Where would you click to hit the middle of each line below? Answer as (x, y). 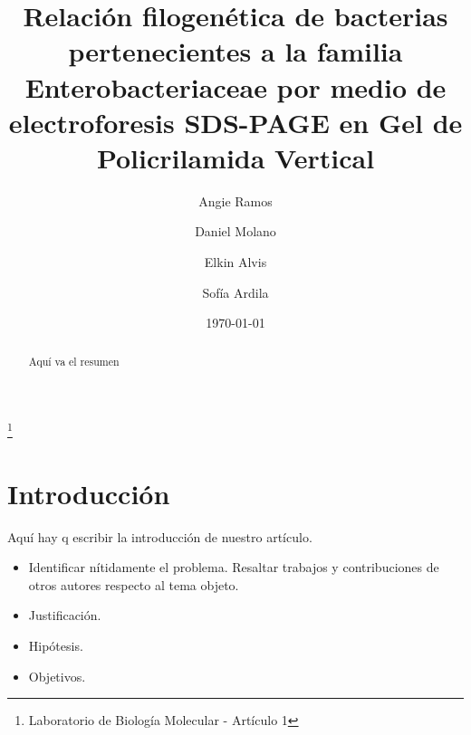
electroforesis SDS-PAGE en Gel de (235, 122)
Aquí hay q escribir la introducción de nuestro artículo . (160, 536)
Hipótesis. (56, 646)
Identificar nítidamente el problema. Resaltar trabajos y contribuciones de (234, 567)
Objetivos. (57, 676)
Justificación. (65, 615)
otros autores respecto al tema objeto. (134, 584)
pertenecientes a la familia (235, 51)
